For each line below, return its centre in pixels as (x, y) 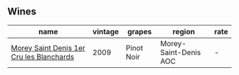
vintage (106, 31)
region (184, 31)
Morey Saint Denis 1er (48, 47)
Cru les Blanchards (43, 57)
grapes (139, 31)
